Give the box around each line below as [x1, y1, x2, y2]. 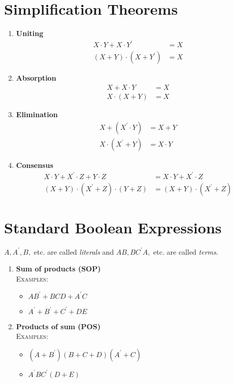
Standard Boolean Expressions [4, 217, 222, 237]
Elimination [16, 109, 58, 119]
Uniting [16, 28, 44, 39]
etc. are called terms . [153, 246, 218, 257]
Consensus [16, 159, 53, 170]
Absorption [16, 73, 56, 83]
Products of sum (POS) [16, 321, 101, 331]
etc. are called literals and [34, 246, 114, 257]
